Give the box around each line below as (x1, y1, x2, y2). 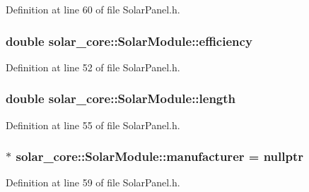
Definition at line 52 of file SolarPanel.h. (6, 59, 180, 74)
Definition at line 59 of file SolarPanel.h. (6, 175, 180, 190)
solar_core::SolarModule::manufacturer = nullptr (16, 148, 303, 165)
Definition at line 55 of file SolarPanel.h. (6, 117, 180, 132)
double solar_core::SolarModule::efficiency (6, 32, 252, 49)
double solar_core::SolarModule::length (6, 90, 236, 107)
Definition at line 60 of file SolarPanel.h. (6, 2, 180, 16)
